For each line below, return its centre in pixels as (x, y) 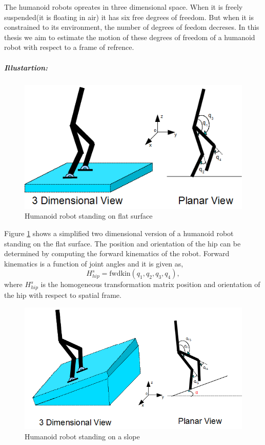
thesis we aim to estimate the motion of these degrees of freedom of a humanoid (130, 37)
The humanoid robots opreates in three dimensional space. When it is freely (124, 7)
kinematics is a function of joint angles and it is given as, (94, 263)
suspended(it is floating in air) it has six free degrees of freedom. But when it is (129, 17)
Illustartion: (26, 67)
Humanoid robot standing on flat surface (89, 216)
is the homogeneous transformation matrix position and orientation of (150, 284)
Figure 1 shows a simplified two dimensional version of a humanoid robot (119, 233)
